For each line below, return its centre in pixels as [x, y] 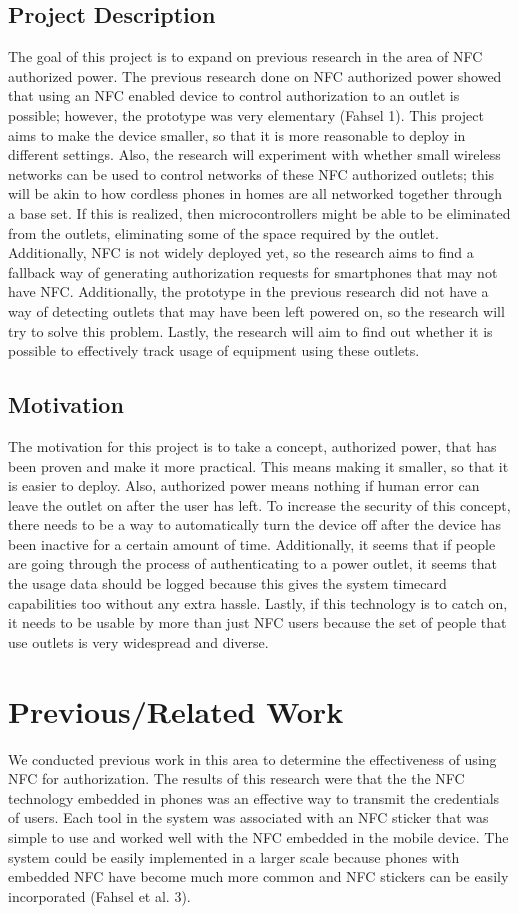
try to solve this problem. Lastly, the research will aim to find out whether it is [250, 330]
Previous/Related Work [176, 710]
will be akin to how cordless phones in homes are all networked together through [255, 193]
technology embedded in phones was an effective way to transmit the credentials [254, 797]
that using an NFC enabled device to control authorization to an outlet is [234, 95]
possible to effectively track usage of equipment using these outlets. [214, 350]
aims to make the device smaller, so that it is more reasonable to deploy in [237, 134]
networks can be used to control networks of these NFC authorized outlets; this [251, 173]
